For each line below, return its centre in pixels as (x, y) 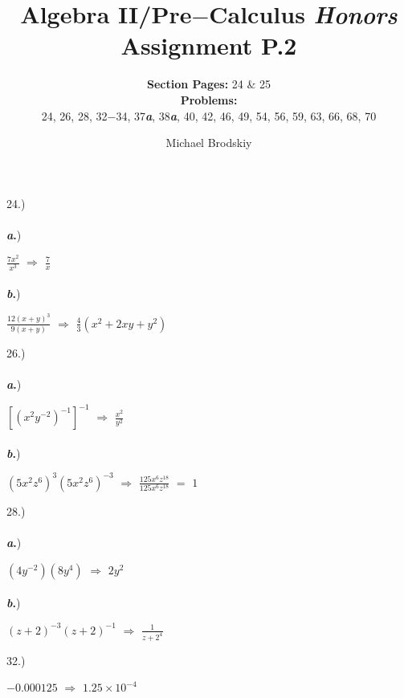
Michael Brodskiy (209, 143)
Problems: (209, 99)
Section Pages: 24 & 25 (209, 84)
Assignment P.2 (209, 45)
